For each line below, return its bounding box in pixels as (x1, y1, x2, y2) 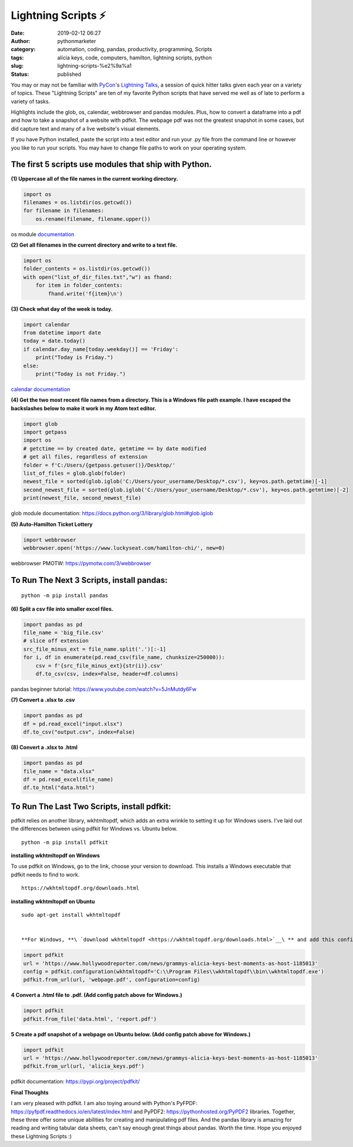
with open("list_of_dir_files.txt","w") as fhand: (23, 274, 173, 280)
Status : (11, 71, 29, 78)
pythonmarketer (57, 37, 96, 44)
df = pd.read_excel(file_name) (23, 776, 114, 783)
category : (11, 46, 36, 53)
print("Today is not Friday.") (35, 370, 126, 377)
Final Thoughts (11, 1089, 49, 1096)
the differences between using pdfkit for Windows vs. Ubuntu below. (11, 825, 178, 833)
